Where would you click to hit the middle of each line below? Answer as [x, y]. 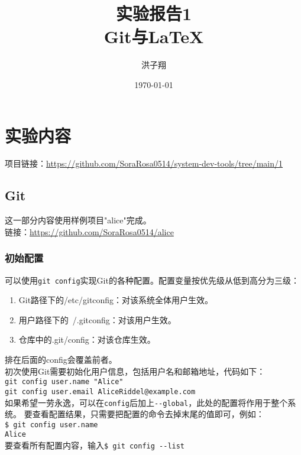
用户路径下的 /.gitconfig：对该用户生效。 [97, 319]
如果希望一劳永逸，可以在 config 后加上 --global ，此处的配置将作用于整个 [146, 402]
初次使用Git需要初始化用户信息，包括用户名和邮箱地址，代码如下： [135, 371]
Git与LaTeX [154, 36]
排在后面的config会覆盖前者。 [61, 360]
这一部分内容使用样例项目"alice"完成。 [78, 220]
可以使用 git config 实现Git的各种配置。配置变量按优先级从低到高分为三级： [152, 280]
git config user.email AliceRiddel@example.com [100, 391]
